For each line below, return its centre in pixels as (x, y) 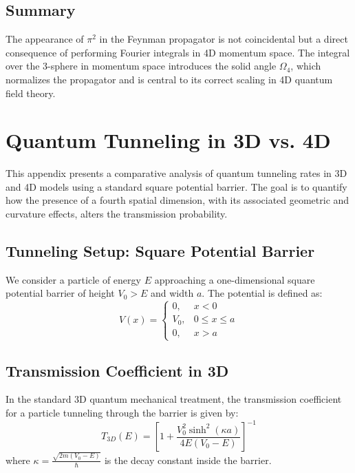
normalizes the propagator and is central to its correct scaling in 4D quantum (169, 79)
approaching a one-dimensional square (235, 279)
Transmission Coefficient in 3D (117, 370)
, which (306, 66)
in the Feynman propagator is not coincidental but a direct (224, 39)
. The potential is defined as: (262, 293)
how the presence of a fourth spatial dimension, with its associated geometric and (177, 200)
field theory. (31, 93)
